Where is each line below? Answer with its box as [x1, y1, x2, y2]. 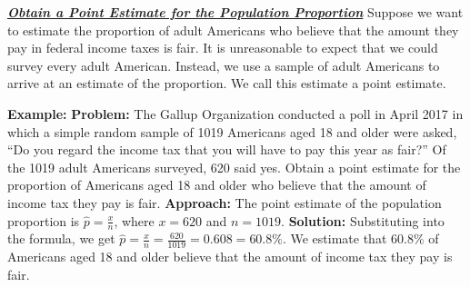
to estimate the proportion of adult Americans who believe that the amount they [7, 20, 459, 39]
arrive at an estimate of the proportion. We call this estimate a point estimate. [7, 74, 446, 93]
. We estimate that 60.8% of [282, 229, 439, 248]
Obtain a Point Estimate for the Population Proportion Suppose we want [7, 3, 464, 21]
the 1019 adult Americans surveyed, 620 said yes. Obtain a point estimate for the [7, 157, 461, 176]
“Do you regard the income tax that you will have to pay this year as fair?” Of [7, 140, 446, 159]
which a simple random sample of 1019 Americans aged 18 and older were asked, [7, 122, 457, 141]
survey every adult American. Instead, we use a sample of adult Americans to [7, 55, 440, 74]
